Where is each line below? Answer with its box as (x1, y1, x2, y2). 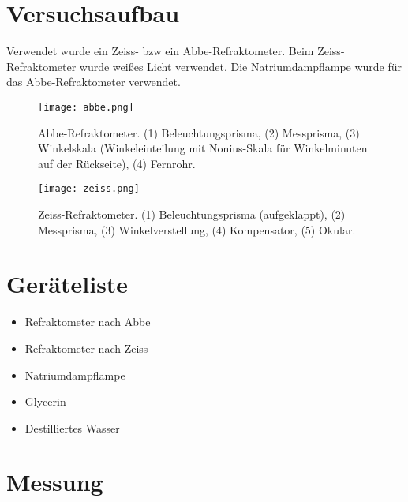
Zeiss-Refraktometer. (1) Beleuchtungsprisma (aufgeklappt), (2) (38, 206, 346, 222)
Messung (6, 466, 103, 498)
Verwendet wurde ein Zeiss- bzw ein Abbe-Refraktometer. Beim (6, 43, 314, 59)
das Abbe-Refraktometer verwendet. (6, 73, 181, 90)
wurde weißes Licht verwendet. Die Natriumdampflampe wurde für (79, 58, 402, 74)
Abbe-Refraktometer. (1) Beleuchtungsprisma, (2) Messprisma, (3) (38, 124, 360, 140)
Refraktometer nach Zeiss (24, 339, 148, 356)
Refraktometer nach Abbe (24, 313, 151, 330)
